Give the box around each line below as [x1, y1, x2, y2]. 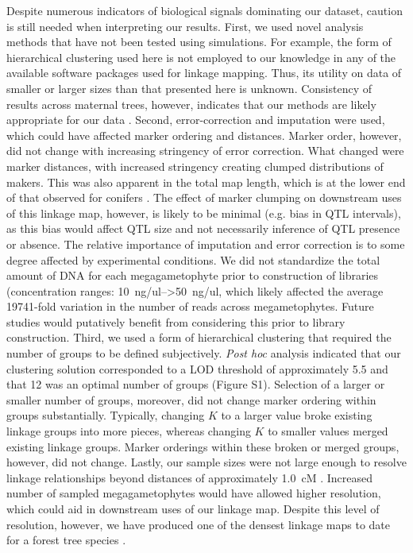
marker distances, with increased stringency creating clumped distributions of [6, 157, 384, 174]
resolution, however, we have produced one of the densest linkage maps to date [6, 516, 390, 532]
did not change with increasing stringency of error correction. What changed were [6, 142, 404, 159]
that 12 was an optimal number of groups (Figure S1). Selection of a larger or [6, 376, 385, 393]
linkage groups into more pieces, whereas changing [6, 423, 251, 439]
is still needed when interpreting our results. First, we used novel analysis [6, 17, 364, 34]
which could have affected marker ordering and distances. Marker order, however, [6, 126, 402, 143]
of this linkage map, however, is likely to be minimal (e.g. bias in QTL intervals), [6, 204, 401, 221]
